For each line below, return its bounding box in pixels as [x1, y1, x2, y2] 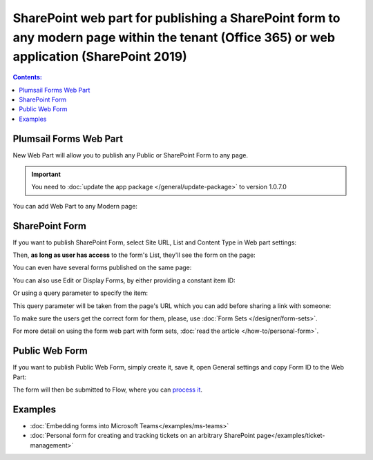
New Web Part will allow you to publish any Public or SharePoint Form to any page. [12, 151, 249, 159]
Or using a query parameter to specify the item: [12, 289, 149, 297]
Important [31, 170, 61, 178]
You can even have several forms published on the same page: [12, 263, 192, 272]
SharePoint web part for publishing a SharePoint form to [12, 10, 341, 26]
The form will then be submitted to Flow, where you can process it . [12, 385, 203, 394]
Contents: [12, 73, 43, 82]
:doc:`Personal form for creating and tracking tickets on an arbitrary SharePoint [30, 432, 256, 440]
